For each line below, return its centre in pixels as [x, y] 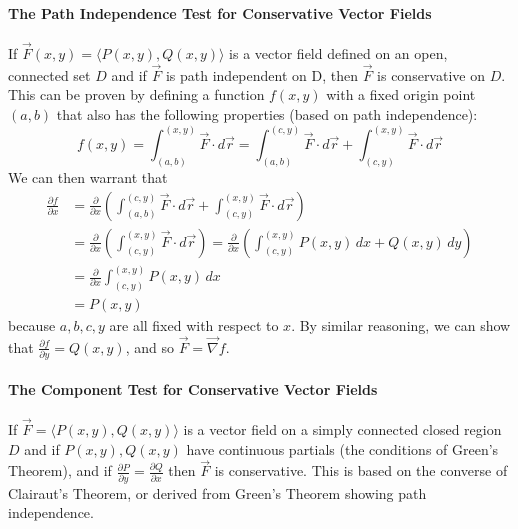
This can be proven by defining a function [136, 94]
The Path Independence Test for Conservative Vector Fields [220, 12]
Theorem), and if [60, 470]
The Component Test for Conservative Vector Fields [193, 388]
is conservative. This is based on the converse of [361, 470]
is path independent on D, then [261, 74]
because [32, 324]
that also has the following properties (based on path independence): [267, 114]
